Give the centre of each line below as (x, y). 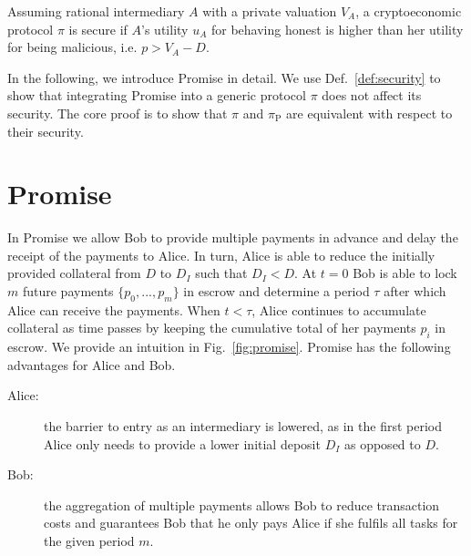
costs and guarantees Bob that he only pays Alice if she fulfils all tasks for (251, 523)
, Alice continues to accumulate (339, 309)
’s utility (165, 29)
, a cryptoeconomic (409, 11)
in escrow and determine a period (276, 291)
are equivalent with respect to (369, 113)
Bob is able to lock (405, 273)
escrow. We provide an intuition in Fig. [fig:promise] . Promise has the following (229, 347)
